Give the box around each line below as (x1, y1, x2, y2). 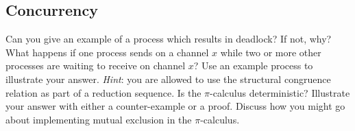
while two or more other (220, 45, 321, 59)
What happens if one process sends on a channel (5, 45, 209, 59)
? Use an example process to (193, 58, 313, 73)
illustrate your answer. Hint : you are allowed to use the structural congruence (5, 71, 331, 86)
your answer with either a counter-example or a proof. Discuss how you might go (5, 99, 345, 113)
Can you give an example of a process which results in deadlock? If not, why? (5, 32, 332, 46)
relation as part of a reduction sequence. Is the (5, 85, 201, 99)
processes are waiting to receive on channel (5, 58, 186, 73)
